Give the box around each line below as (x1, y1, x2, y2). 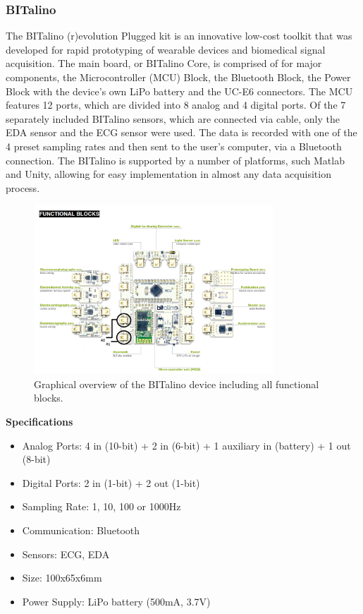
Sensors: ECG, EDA (22, 546, 110, 561)
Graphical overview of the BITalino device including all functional (34, 376, 319, 391)
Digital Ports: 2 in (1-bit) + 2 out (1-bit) (22, 475, 200, 490)
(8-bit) (22, 452, 51, 466)
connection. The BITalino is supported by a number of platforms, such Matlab (6, 152, 345, 167)
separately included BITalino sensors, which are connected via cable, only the (6, 111, 340, 126)
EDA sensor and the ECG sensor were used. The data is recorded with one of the (6, 125, 357, 140)
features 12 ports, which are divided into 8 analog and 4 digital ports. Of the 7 (6, 97, 346, 112)
